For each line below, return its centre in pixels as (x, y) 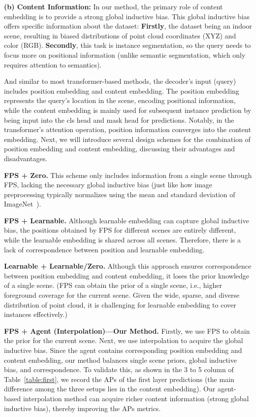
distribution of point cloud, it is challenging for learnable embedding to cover (120, 304)
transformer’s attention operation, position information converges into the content (128, 129)
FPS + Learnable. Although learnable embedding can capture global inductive (127, 220)
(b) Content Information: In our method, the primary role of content (113, 6)
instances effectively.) (36, 314)
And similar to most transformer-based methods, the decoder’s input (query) (120, 81)
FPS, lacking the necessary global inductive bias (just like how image (108, 185)
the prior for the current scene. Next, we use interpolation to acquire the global (124, 340)
